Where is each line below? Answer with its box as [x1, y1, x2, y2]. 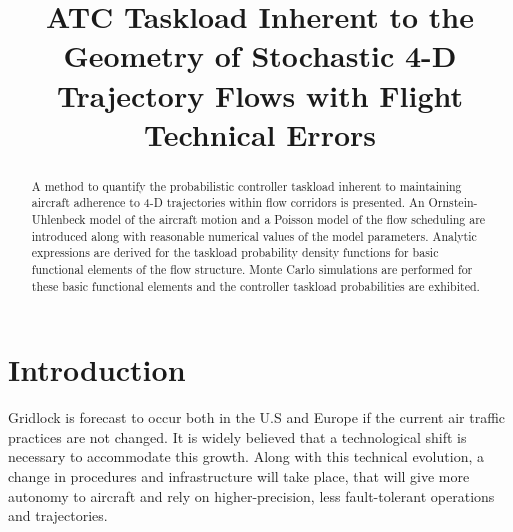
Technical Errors [143, 113, 376, 154]
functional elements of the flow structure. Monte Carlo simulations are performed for [31, 261, 473, 278]
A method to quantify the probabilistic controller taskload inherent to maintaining [31, 177, 462, 194]
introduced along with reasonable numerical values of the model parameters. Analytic [31, 227, 477, 244]
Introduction [8, 349, 186, 390]
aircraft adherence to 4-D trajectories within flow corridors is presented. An [31, 194, 425, 211]
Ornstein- [428, 194, 478, 211]
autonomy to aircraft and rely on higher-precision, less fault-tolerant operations [8, 485, 495, 506]
